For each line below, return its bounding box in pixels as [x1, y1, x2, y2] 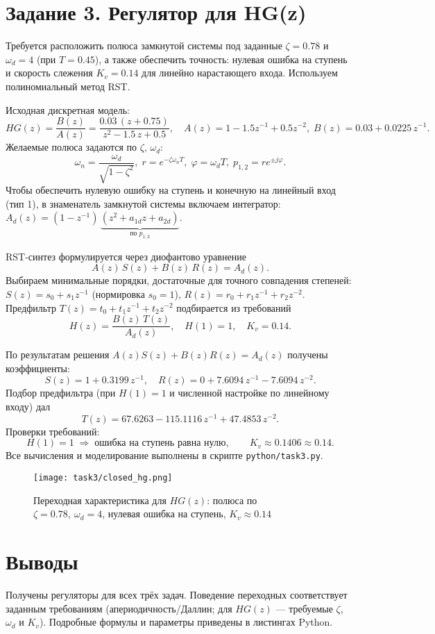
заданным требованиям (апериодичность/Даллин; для [6, 601, 232, 615]
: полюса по [207, 492, 257, 507]
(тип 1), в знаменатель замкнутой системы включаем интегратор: [6, 196, 281, 210]
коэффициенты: [6, 360, 70, 375]
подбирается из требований [176, 300, 291, 315]
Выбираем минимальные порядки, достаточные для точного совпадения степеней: [6, 273, 352, 287]
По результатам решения [6, 347, 110, 362]
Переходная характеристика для [33, 492, 167, 507]
